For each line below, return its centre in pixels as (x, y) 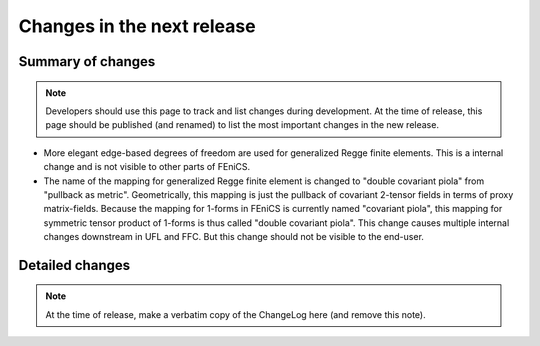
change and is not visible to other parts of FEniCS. (147, 167)
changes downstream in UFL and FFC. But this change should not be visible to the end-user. (234, 237)
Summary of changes (87, 61)
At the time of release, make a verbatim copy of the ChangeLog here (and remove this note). (235, 314)
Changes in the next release (137, 26)
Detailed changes (74, 265)
